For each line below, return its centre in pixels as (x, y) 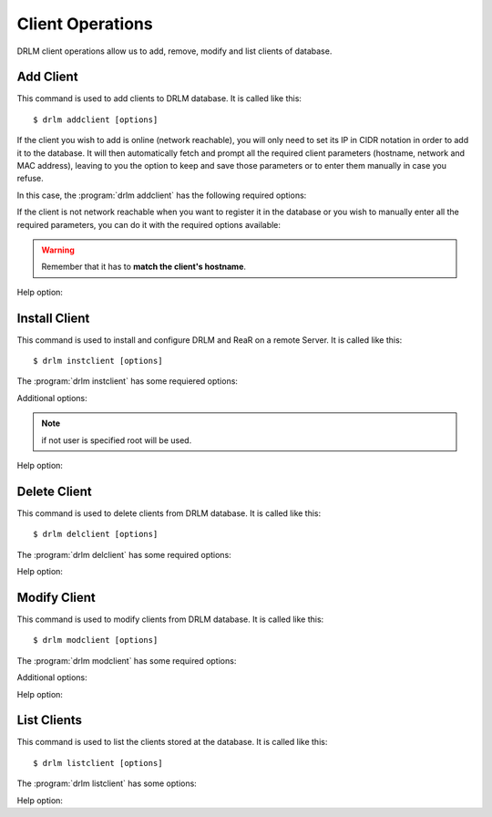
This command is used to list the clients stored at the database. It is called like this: (172, 742)
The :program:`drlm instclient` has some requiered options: (128, 381)
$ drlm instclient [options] (98, 361)
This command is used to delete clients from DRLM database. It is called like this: (169, 513)
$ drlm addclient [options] (96, 119)
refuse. (31, 179)
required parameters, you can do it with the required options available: (149, 224)
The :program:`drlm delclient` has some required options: (124, 554)
